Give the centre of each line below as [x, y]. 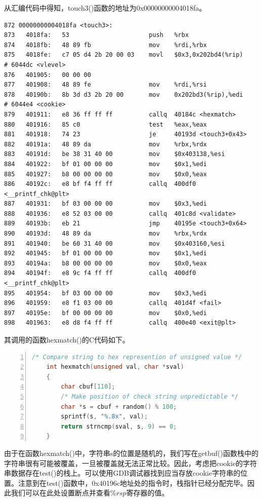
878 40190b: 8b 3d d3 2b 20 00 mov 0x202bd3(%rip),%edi [124, 94]
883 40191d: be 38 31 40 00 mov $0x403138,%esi [115, 154]
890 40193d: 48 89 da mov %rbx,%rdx [105, 234]
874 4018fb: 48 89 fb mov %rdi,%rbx [105, 45]
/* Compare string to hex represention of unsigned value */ [137, 357]
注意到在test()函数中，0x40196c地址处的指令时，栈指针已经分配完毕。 [133, 483]
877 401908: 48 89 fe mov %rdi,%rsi [105, 85]
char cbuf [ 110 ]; [88, 387]
